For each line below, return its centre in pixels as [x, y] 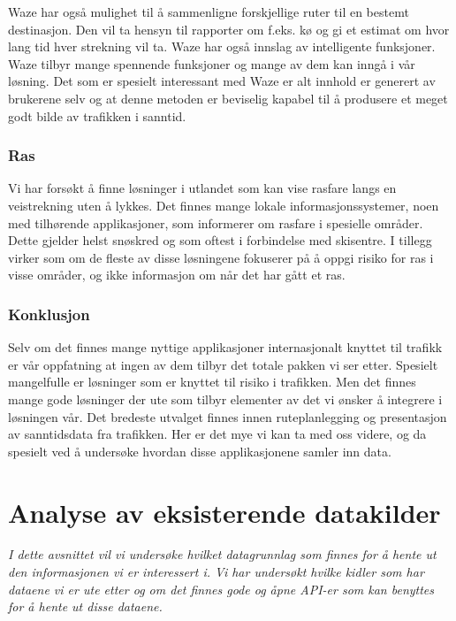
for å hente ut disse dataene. [85, 606]
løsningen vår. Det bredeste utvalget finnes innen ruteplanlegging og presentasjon [228, 416]
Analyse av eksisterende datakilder [224, 512]
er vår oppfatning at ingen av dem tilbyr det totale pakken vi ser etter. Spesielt [223, 364]
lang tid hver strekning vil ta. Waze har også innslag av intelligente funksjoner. [222, 46]
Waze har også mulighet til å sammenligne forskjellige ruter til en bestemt [209, 11]
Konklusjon [49, 314]
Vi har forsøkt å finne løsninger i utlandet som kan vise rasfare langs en [202, 188]
